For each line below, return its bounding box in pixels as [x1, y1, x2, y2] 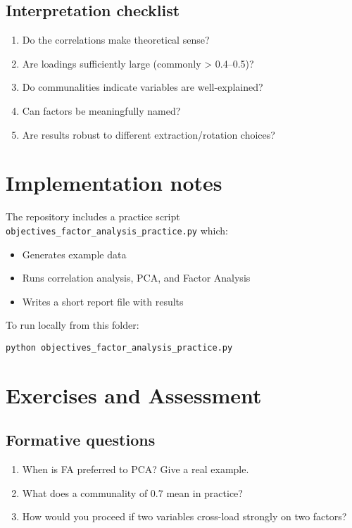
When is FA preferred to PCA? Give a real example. [22, 462, 249, 477]
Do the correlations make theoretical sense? [22, 32, 210, 47]
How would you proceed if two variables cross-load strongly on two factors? [22, 509, 347, 524]
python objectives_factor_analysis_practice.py [6, 342, 233, 353]
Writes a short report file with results [22, 294, 184, 308]
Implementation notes [6, 168, 222, 197]
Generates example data [22, 246, 127, 261]
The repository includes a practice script [6, 209, 180, 224]
